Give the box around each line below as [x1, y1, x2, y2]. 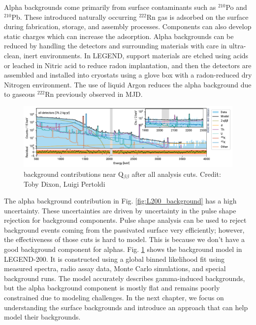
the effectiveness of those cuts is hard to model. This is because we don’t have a [4, 234, 245, 244]
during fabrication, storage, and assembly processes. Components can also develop [4, 21, 252, 32]
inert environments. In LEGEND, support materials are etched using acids [23, 50, 249, 60]
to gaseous [4, 89, 35, 99]
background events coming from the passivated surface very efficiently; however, [4, 224, 245, 235]
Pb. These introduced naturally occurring [11, 11, 137, 22]
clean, [4, 50, 21, 60]
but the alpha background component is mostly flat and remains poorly [4, 283, 220, 293]
